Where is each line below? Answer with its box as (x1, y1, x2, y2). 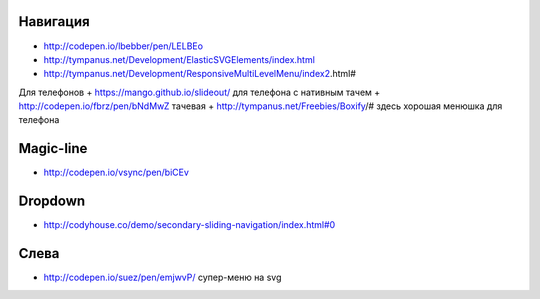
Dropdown (18, 193, 86, 210)
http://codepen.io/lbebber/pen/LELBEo (43, 40, 204, 52)
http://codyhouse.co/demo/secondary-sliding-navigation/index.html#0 (43, 219, 336, 231)
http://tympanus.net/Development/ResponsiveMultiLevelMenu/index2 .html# (43, 68, 357, 80)
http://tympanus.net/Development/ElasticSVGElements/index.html (43, 53, 315, 65)
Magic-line (18, 140, 88, 157)
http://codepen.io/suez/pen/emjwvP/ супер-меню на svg (43, 271, 282, 284)
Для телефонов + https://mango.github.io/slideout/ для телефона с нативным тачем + (18, 86, 381, 98)
